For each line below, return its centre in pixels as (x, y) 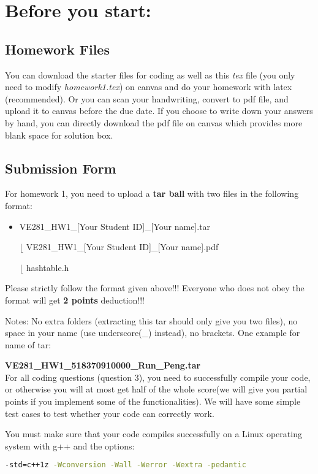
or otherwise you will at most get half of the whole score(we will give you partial (156, 389)
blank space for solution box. (59, 135)
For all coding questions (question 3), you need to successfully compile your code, (158, 377)
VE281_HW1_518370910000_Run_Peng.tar (103, 365)
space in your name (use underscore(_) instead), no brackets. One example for (153, 333)
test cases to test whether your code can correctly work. (110, 413)
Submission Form (61, 168)
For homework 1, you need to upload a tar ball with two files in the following (152, 193)
